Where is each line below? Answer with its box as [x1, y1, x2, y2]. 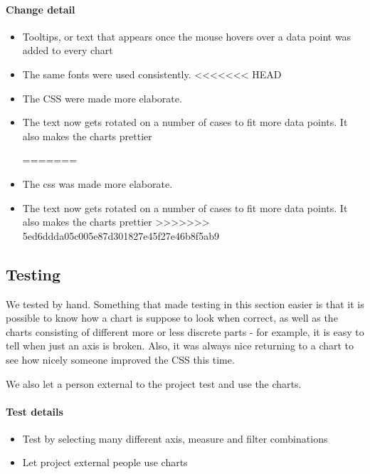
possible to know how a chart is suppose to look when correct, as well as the [6, 310, 338, 325]
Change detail [6, 1, 75, 16]
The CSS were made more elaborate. [22, 90, 182, 105]
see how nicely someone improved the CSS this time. [6, 352, 235, 367]
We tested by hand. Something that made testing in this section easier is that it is [6, 296, 364, 311]
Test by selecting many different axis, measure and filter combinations [22, 431, 328, 446]
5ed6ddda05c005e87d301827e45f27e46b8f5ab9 [22, 228, 219, 243]
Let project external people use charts [22, 455, 188, 470]
